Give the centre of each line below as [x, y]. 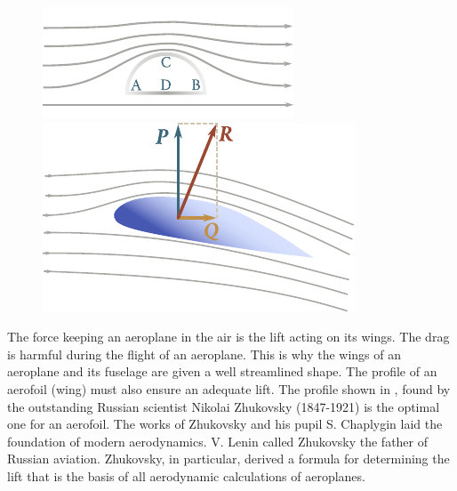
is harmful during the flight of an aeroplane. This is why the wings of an [204, 354]
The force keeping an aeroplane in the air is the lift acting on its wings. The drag [228, 337]
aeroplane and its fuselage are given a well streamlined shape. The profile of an [222, 371]
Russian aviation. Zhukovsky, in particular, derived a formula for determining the [228, 459]
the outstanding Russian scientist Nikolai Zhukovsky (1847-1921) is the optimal [224, 406]
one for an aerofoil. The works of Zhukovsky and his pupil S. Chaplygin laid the [225, 424]
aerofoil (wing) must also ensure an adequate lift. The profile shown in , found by [229, 388]
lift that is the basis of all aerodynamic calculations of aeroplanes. [186, 475]
